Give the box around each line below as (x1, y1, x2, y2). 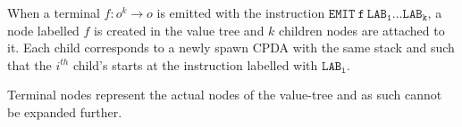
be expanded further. (7, 102, 122, 121)
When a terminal (7, 4, 100, 21)
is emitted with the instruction (156, 4, 325, 21)
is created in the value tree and (94, 20, 265, 39)
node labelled (7, 20, 80, 39)
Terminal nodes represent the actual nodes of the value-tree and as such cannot (7, 85, 442, 104)
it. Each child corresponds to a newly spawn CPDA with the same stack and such (7, 38, 455, 57)
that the (7, 55, 52, 74)
